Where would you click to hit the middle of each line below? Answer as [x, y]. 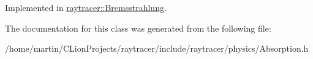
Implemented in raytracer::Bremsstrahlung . [86, 7]
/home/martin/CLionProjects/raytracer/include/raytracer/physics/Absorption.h [157, 48]
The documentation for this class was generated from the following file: [138, 28]
